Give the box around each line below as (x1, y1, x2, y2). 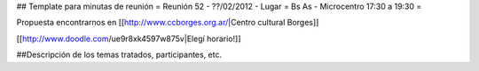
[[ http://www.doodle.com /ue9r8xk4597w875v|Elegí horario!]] (16, 33, 241, 44)
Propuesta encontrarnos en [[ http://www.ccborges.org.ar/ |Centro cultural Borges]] (16, 18, 319, 28)
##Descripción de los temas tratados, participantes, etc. (16, 49, 223, 60)
